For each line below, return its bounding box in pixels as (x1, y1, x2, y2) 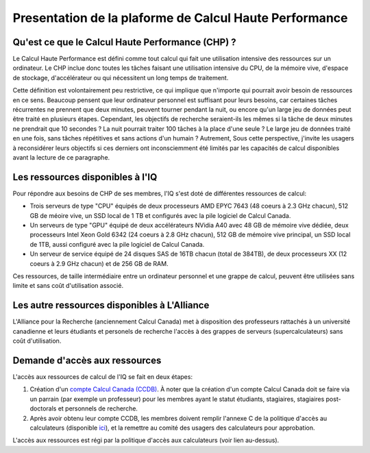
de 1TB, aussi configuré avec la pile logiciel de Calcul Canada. (29, 240, 205, 248)
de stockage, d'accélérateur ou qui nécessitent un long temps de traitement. (12, 73, 229, 82)
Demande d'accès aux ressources (12, 354, 162, 366)
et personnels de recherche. (58, 404, 138, 413)
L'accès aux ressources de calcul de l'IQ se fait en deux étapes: (12, 372, 193, 380)
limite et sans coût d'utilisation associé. (12, 282, 123, 290)
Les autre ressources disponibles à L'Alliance (12, 299, 210, 311)
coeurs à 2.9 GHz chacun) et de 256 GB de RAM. (29, 259, 169, 267)
